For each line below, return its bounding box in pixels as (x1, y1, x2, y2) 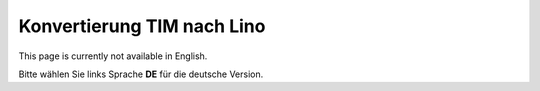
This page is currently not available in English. (18, 50, 208, 62)
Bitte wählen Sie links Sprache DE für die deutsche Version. (18, 68, 264, 80)
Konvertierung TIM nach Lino (18, 15, 266, 37)
